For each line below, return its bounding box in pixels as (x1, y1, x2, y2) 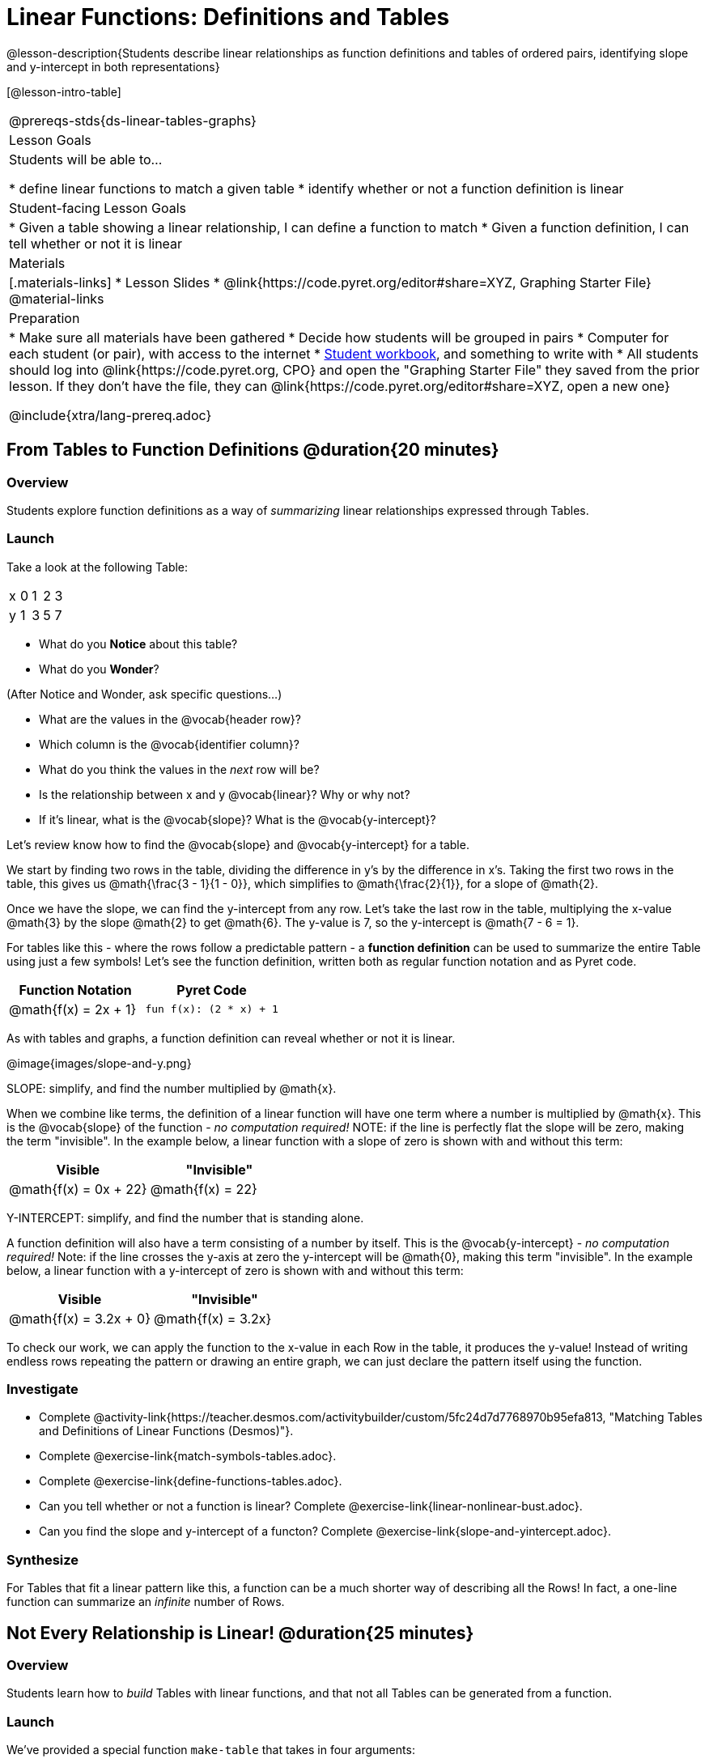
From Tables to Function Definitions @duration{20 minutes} (6, 440, 499, 461)
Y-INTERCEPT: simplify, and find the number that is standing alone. (6, 1210, 364, 1225)
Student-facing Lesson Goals (9, 199, 187, 216)
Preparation (9, 309, 80, 326)
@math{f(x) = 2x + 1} (9, 1000, 137, 1017)
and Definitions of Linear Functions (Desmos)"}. (39, 1424, 294, 1438)
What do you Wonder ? (39, 661, 159, 676)
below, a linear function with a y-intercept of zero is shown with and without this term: (6, 1263, 464, 1277)
